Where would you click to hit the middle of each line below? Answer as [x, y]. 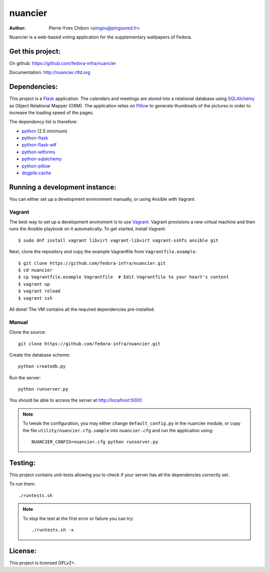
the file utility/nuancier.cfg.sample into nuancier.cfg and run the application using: [118, 430]
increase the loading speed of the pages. [51, 112]
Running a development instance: [63, 187]
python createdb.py [42, 366]
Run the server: [25, 378]
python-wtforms [38, 152]
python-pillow [36, 166]
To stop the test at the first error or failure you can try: [78, 518]
